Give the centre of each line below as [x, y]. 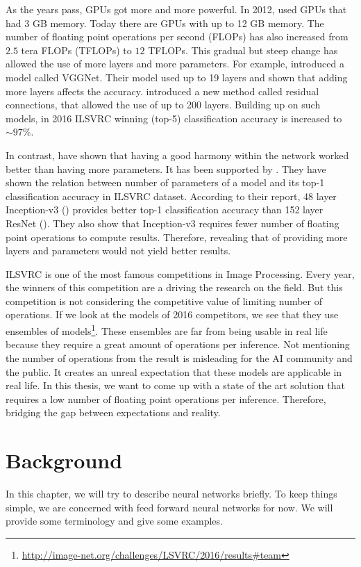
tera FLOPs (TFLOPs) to [76, 50]
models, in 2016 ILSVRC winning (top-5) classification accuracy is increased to [174, 118]
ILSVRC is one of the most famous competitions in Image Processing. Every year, [180, 273]
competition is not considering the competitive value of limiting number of [164, 301]
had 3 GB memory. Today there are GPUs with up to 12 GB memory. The [165, 23]
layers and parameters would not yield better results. [118, 250]
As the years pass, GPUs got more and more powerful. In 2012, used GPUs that [176, 9]
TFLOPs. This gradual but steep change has [243, 50]
